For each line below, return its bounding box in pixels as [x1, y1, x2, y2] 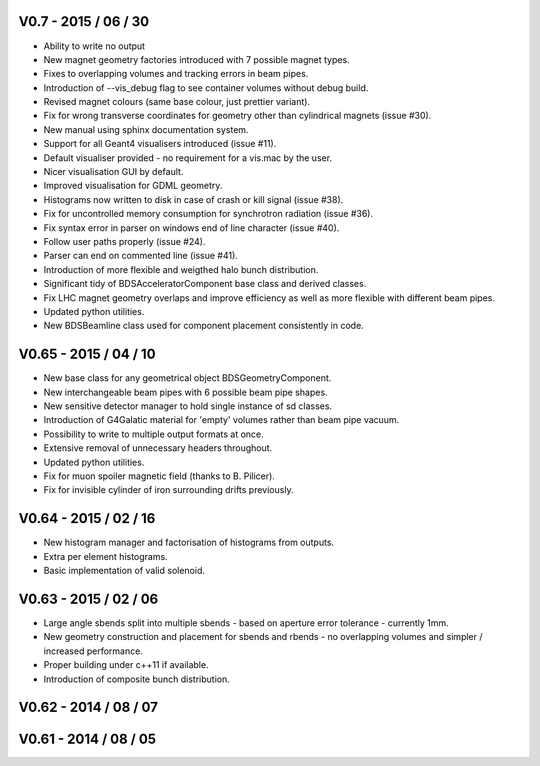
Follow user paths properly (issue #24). [43, 235, 206, 247]
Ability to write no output [43, 40, 145, 52]
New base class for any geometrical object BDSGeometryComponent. [43, 372, 332, 384]
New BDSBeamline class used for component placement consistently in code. [43, 320, 364, 332]
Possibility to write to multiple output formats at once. [43, 428, 264, 440]
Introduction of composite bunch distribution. [43, 673, 230, 685]
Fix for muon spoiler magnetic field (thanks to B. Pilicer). [43, 470, 275, 482]
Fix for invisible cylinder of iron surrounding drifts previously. [43, 484, 294, 496]
